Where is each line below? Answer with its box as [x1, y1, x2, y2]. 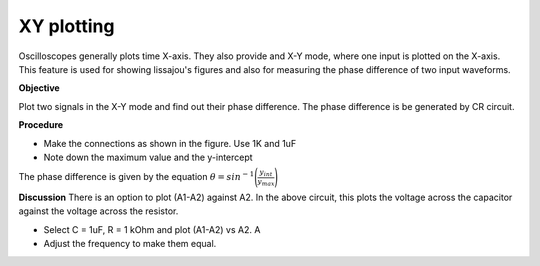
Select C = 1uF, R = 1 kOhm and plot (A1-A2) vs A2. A [43, 223, 261, 235]
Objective [18, 82, 60, 94]
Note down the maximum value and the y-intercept [43, 151, 254, 163]
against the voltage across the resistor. [18, 205, 179, 217]
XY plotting [18, 15, 115, 37]
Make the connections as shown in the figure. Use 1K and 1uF [43, 137, 297, 149]
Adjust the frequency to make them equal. [43, 238, 217, 250]
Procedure [18, 119, 64, 131]
